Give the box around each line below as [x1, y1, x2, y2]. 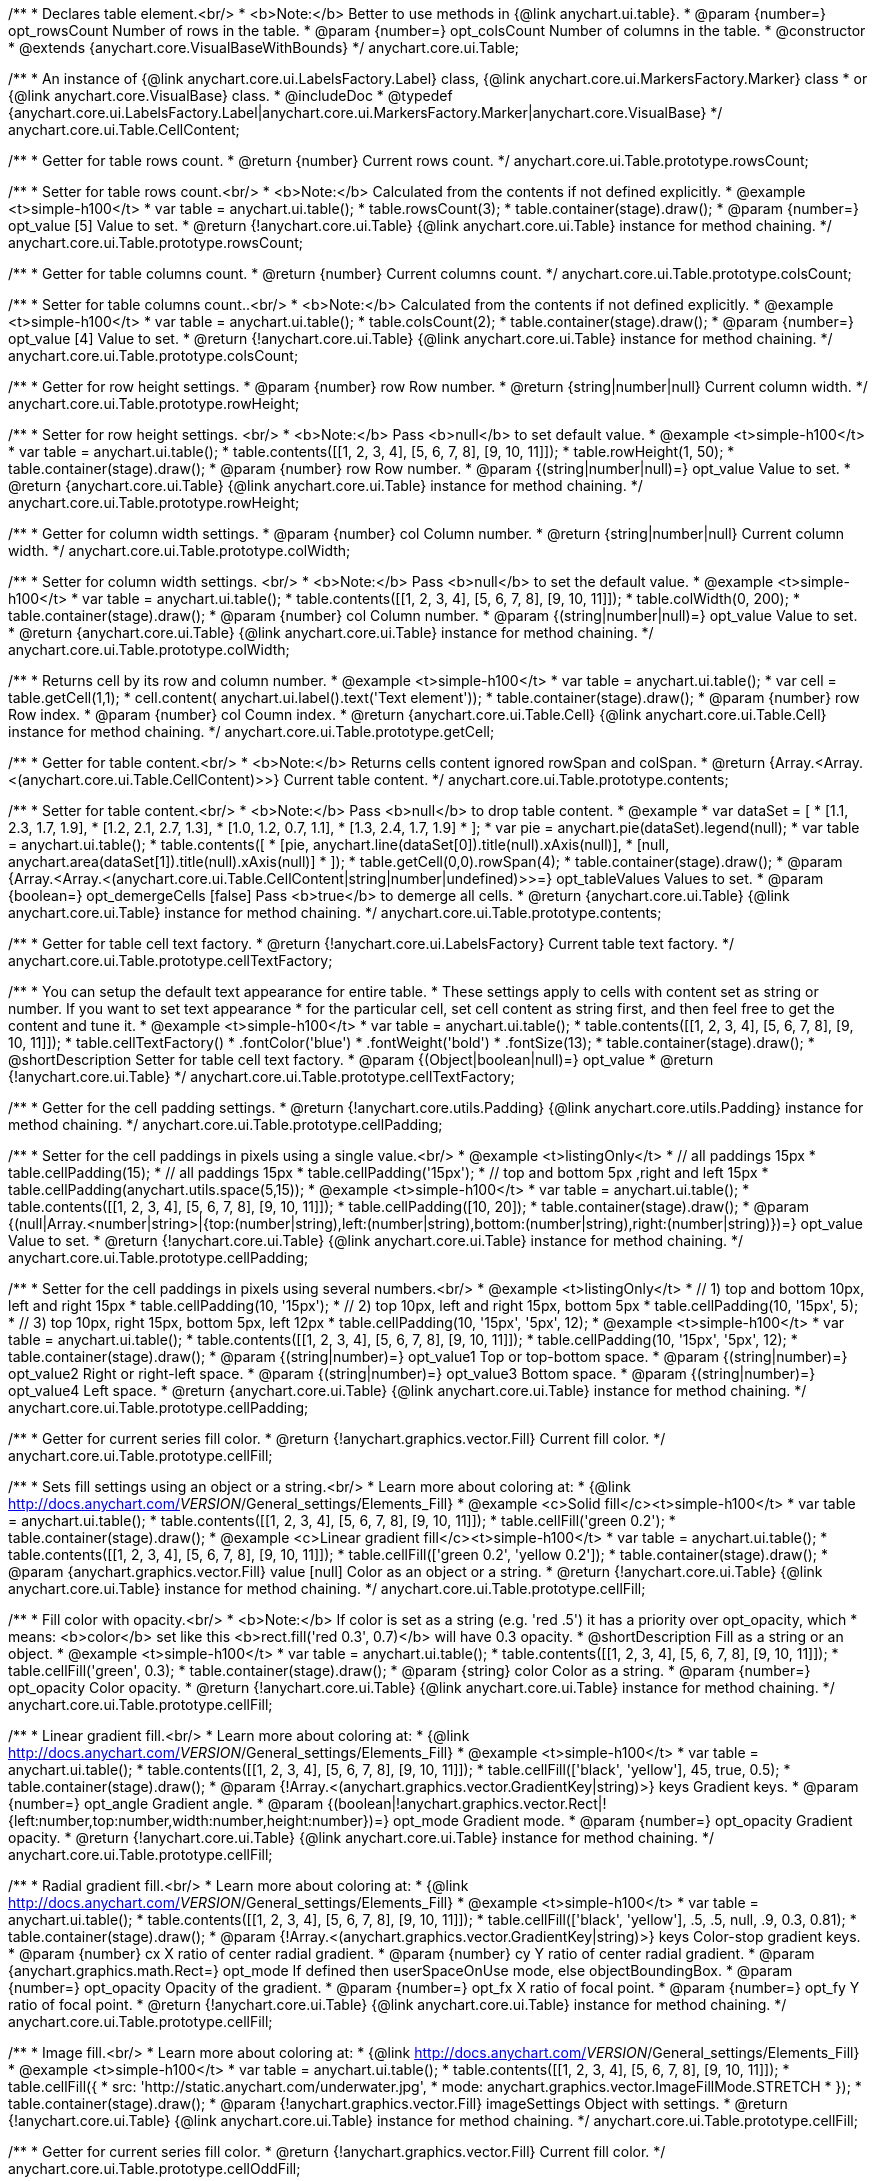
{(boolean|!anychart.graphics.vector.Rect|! [327, 1795, 607, 1812]
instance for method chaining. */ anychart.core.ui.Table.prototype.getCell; [8, 723, 495, 740]
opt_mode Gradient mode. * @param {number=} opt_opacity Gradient [393, 1812, 853, 1829]
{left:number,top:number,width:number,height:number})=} [8, 1812, 390, 1829]
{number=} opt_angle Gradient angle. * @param [8, 1795, 324, 1812]
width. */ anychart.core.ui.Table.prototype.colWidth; [8, 542, 351, 559]
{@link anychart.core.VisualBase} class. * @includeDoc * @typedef [8, 87, 453, 104]
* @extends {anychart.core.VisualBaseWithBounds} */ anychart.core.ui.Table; [8, 39, 520, 56]
